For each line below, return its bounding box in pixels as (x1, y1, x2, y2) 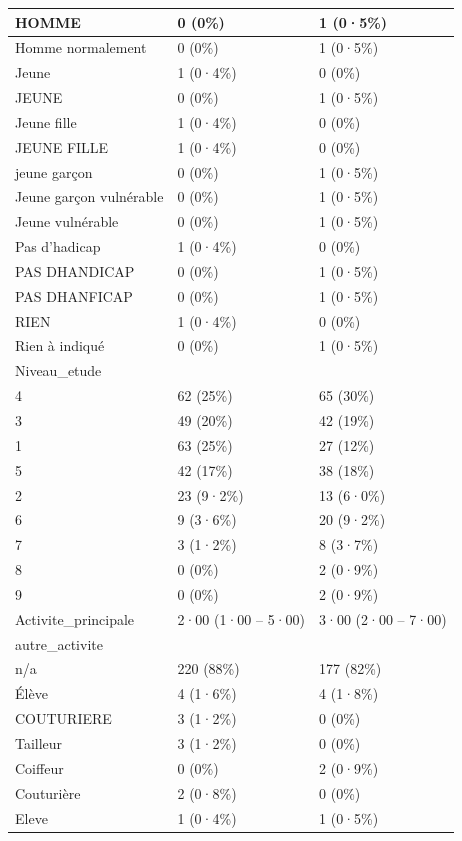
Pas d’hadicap (15, 236, 101, 257)
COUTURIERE (15, 708, 112, 729)
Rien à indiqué (15, 335, 105, 356)
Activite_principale (15, 608, 135, 629)
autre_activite (15, 633, 103, 654)
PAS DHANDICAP (15, 260, 135, 281)
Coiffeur (15, 757, 64, 778)
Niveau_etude (15, 360, 102, 381)
